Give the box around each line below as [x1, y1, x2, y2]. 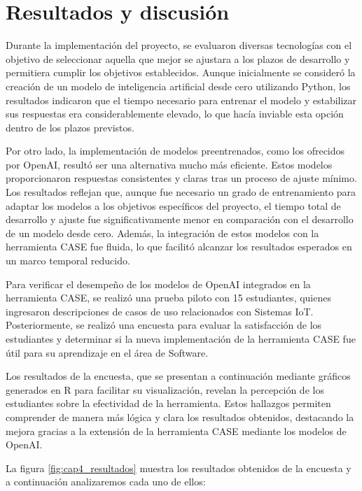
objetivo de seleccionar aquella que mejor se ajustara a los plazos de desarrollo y [6, 51, 350, 66]
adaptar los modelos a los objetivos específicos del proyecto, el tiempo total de [6, 198, 341, 213]
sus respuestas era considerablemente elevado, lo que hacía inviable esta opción [6, 106, 344, 121]
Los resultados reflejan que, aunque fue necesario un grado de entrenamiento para [6, 185, 356, 199]
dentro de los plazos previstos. [6, 120, 134, 134]
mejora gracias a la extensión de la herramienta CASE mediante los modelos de [6, 423, 347, 438]
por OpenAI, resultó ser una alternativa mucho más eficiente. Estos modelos [6, 157, 333, 171]
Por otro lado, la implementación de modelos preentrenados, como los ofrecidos [6, 143, 345, 158]
